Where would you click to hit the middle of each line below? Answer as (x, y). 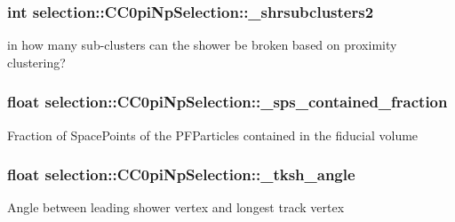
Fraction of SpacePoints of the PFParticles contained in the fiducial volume (213, 135)
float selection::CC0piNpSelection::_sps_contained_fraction (227, 102)
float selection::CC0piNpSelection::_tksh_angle (181, 174)
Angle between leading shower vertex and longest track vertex (176, 207)
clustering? (36, 62)
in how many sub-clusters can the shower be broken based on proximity (202, 45)
